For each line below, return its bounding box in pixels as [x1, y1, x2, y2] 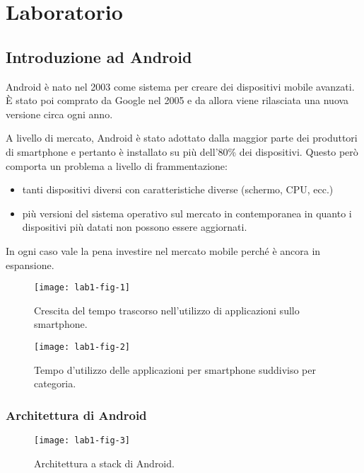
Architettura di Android [6, 406, 147, 423]
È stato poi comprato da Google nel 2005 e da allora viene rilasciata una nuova [6, 93, 349, 108]
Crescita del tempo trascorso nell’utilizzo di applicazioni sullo [34, 302, 300, 317]
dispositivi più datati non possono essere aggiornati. [22, 220, 247, 234]
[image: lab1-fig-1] [34, 283, 131, 293]
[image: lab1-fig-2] [34, 341, 131, 352]
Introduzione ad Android [6, 45, 192, 67]
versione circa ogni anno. [6, 106, 113, 121]
